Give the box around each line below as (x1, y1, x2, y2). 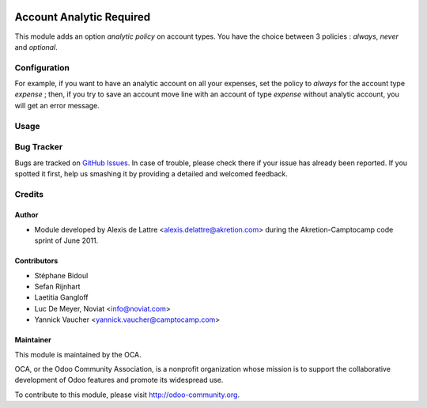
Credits (14, 188, 43, 199)
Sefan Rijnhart (34, 281, 81, 292)
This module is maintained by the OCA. (14, 349, 142, 359)
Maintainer (14, 335, 51, 345)
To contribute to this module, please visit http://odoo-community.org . (14, 390, 240, 399)
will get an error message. (14, 100, 100, 110)
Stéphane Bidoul (34, 270, 89, 280)
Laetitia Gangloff (34, 293, 89, 302)
